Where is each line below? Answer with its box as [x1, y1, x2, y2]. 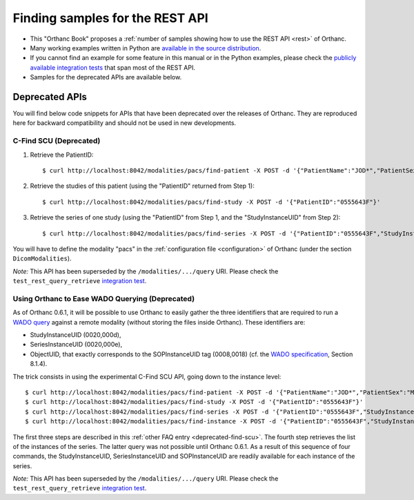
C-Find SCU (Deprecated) [12, 136, 101, 146]
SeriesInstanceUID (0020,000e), [30, 340, 123, 349]
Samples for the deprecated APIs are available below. [30, 73, 182, 81]
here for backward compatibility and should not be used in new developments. [12, 119, 237, 127]
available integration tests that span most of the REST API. [30, 63, 196, 72]
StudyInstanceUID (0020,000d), [30, 330, 121, 338]
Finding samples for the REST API [12, 10, 208, 26]
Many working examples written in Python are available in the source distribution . [30, 44, 262, 52]
